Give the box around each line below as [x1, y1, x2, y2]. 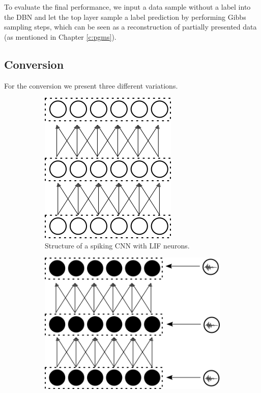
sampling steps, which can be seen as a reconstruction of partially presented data [4, 21, 257, 32]
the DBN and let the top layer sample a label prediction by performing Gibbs [4, 11, 246, 22]
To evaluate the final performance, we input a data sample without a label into [4, 2, 251, 12]
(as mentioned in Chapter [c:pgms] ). [4, 31, 117, 42]
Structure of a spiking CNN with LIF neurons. [45, 240, 190, 250]
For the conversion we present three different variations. [4, 80, 178, 91]
